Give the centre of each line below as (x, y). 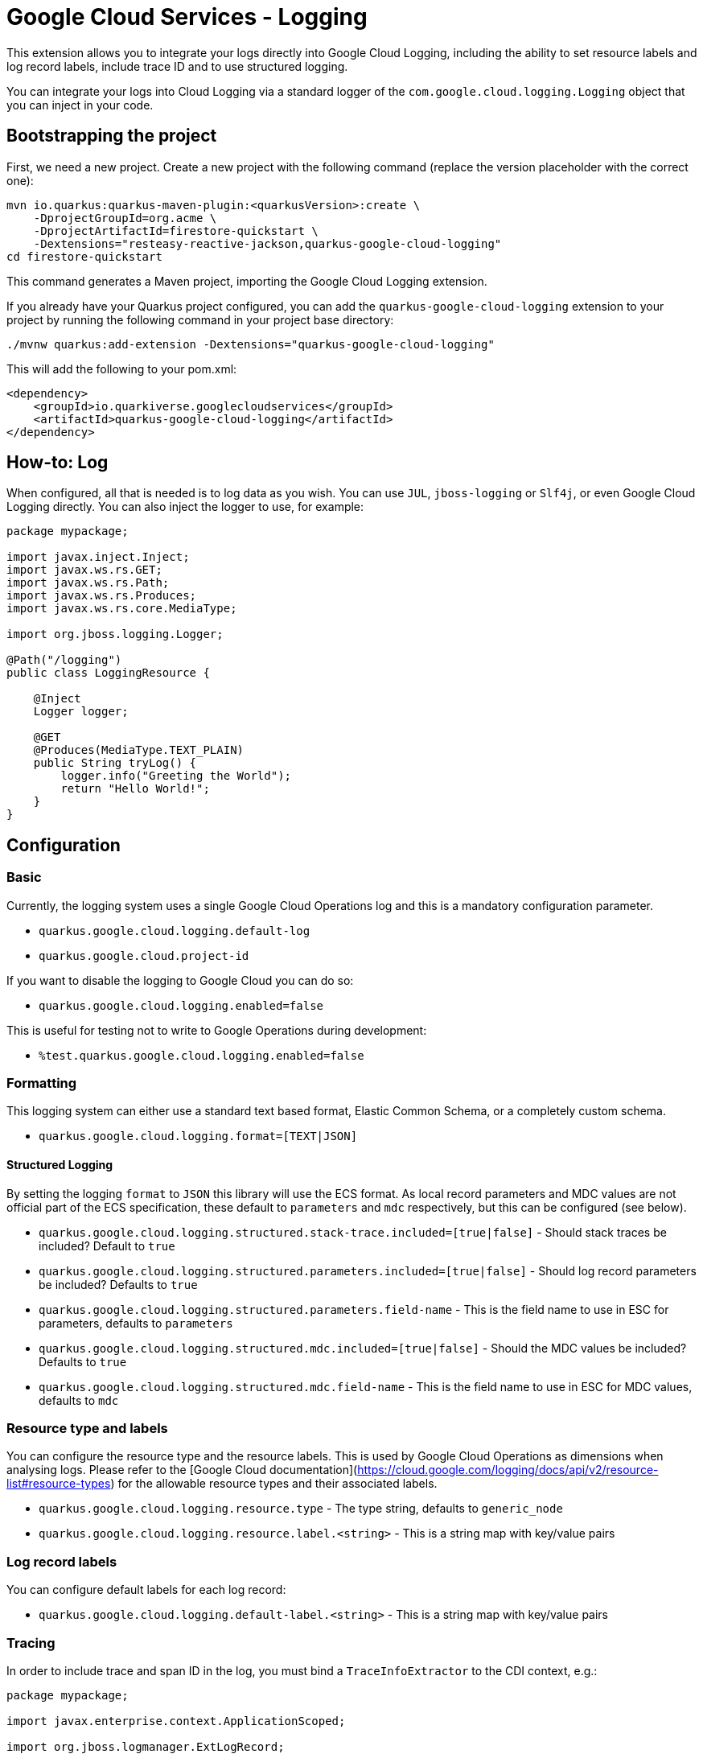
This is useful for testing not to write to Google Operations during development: (217, 1030)
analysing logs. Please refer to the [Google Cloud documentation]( (182, 1470)
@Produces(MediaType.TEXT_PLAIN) (139, 750)
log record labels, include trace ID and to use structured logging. (177, 66)
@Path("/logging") (64, 660)
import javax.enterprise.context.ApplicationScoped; (176, 1721)
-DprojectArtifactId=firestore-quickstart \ (176, 231)
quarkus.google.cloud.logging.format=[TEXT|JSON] (198, 1136)
